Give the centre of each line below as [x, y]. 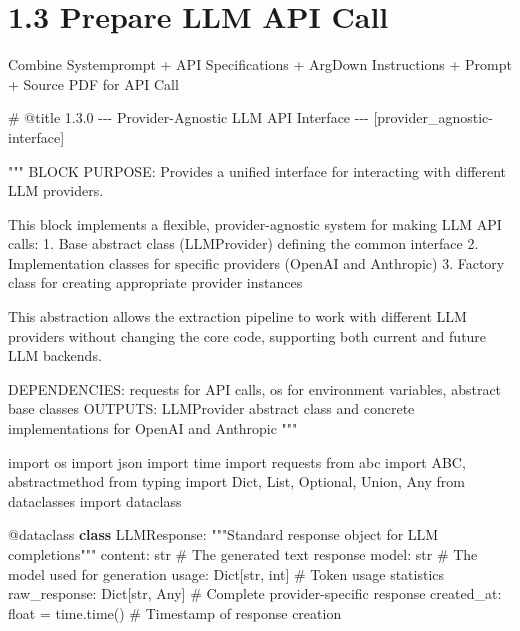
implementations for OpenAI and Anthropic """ [153, 428]
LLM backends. [55, 355]
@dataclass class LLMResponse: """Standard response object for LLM [223, 534]
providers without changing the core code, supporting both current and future [247, 335]
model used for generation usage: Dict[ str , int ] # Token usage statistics [226, 573]
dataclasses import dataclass [95, 500]
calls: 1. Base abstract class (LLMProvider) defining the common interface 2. [243, 243]
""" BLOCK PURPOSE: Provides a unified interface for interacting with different [257, 170]
